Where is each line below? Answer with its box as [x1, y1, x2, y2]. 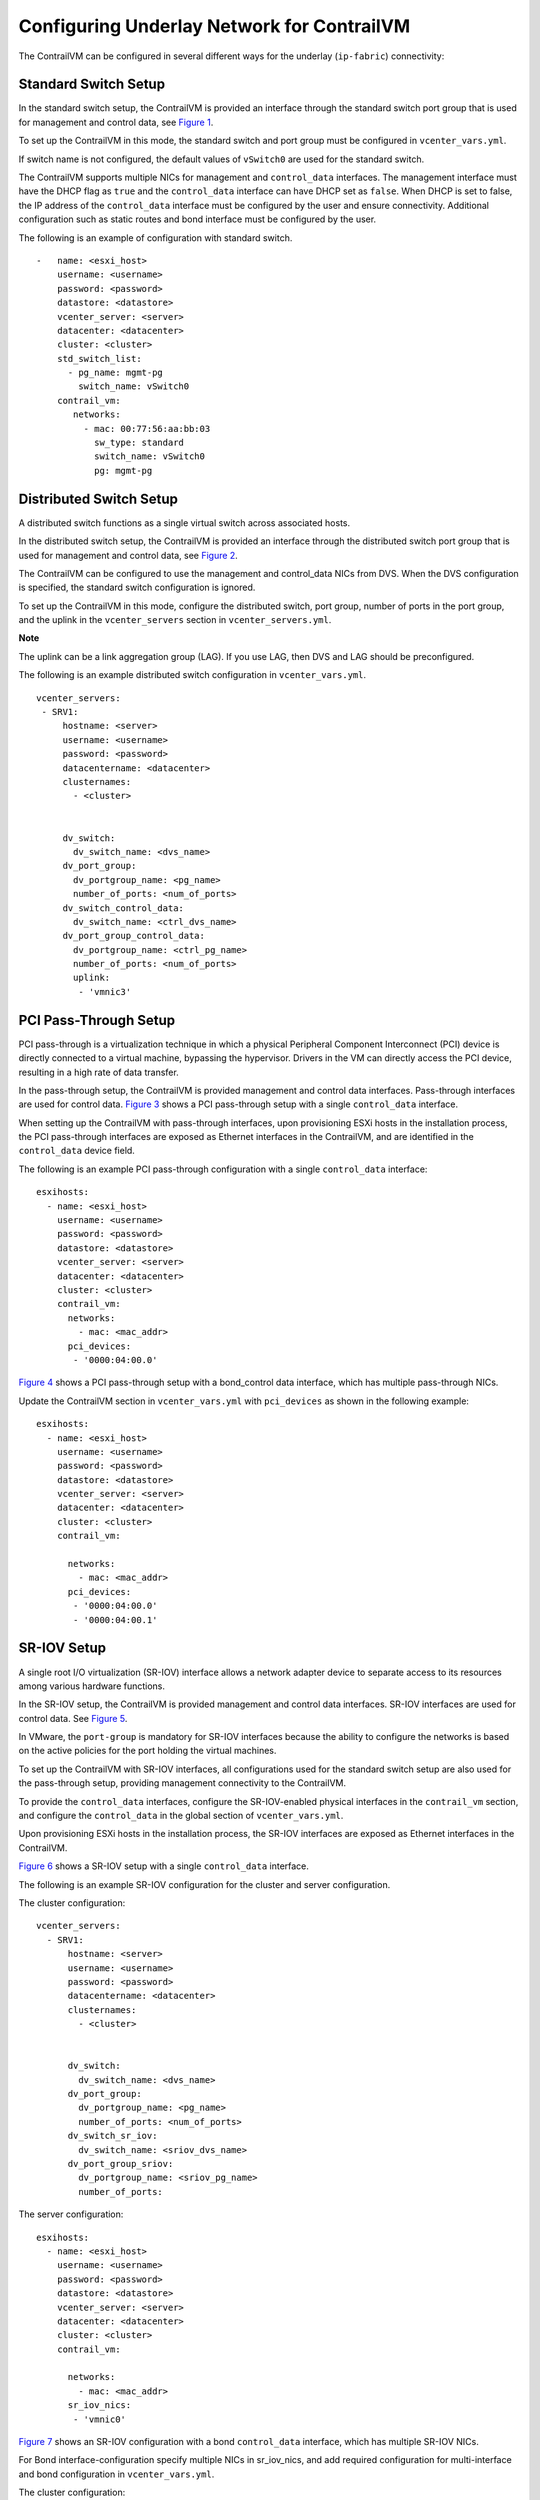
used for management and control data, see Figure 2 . [18, 549, 239, 561]
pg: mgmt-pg [93, 465, 153, 476]
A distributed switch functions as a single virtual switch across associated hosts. [18, 516, 351, 529]
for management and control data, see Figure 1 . [18, 116, 214, 128]
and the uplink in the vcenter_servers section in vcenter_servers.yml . [18, 614, 332, 626]
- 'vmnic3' [78, 986, 132, 997]
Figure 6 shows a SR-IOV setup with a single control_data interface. [18, 1860, 310, 1872]
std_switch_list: [56, 353, 142, 364]
